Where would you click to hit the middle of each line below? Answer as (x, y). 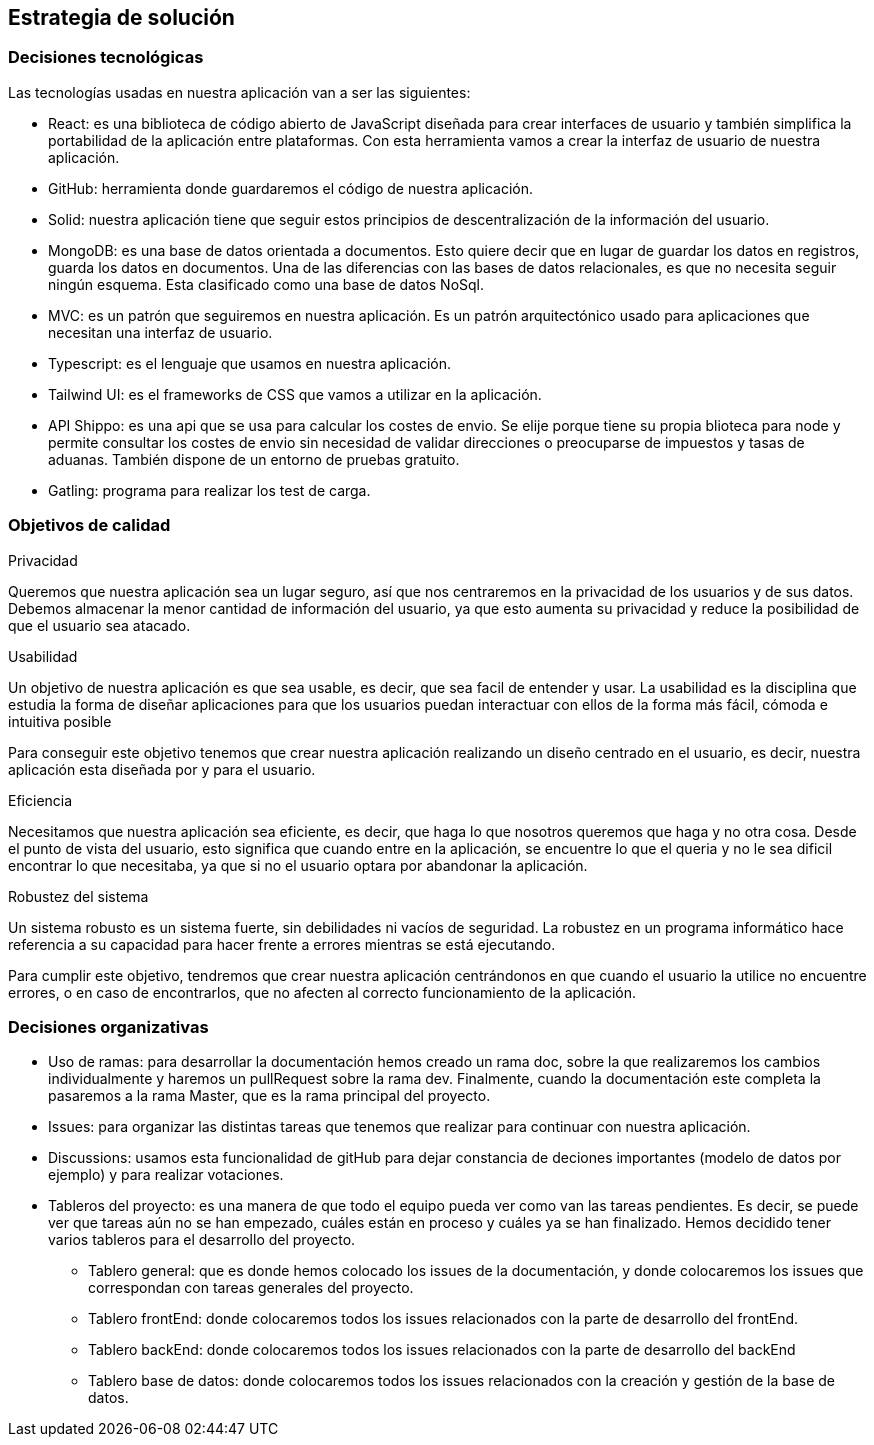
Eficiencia (40, 800)
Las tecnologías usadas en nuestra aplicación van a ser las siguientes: (239, 92)
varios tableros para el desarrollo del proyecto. (202, 1240)
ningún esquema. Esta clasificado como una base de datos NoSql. (266, 284)
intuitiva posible (60, 721)
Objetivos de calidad (89, 525)
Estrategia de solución (121, 17)
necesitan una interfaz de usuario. (160, 332)
